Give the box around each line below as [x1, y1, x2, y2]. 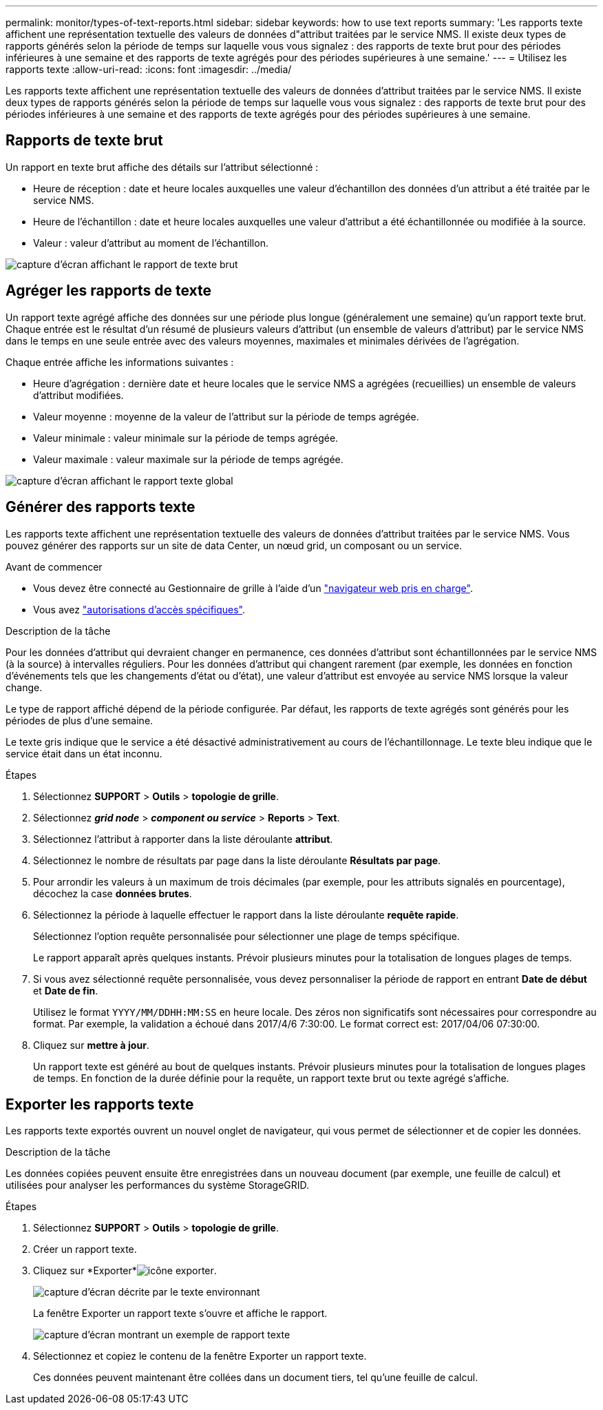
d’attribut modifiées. [33, 389, 124, 401]
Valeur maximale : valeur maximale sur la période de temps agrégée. [33, 453, 343, 465]
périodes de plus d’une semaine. [6, 714, 154, 726]
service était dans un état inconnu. [6, 747, 162, 759]
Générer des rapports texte [6, 498, 195, 516]
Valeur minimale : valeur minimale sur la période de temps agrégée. [33, 431, 339, 444]
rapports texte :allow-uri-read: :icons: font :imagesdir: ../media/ [6, 63, 292, 75]
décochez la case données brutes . [33, 887, 192, 899]
